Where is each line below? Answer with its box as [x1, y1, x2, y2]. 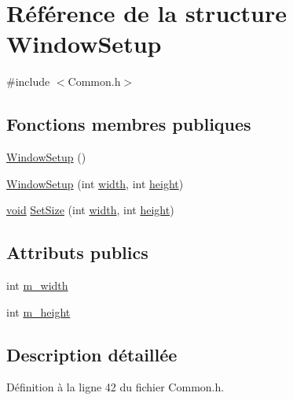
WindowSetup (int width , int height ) [6, 175, 184, 191]
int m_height [6, 303, 71, 320]
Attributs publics [6, 240, 148, 265]
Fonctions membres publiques [6, 112, 251, 136]
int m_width [6, 277, 68, 294]
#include [6, 73, 50, 90]
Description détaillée [6, 342, 178, 366]
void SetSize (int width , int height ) [6, 202, 174, 218]
